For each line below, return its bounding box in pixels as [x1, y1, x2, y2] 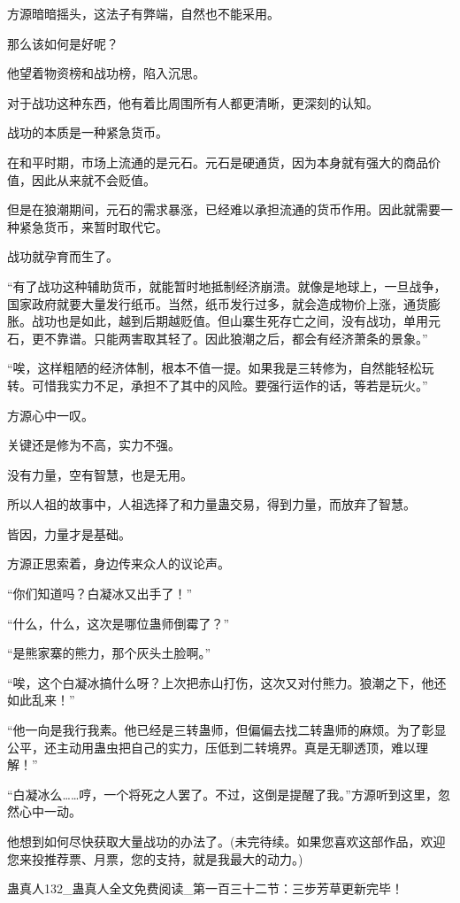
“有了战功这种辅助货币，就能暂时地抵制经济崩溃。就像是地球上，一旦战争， [7, 276, 447, 295]
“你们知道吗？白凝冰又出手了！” [7, 584, 193, 603]
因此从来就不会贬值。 [31, 170, 156, 189]
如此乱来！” [7, 691, 75, 709]
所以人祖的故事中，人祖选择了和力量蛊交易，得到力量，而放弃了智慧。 [7, 495, 416, 513]
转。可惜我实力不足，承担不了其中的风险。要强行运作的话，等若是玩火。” [7, 375, 428, 394]
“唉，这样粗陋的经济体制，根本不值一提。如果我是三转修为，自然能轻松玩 [7, 359, 434, 377]
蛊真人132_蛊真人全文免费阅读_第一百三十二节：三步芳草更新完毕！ [7, 879, 403, 898]
